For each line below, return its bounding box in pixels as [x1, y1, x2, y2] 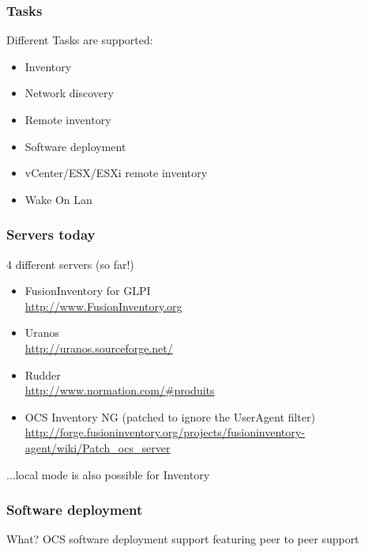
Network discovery [24, 85, 114, 101]
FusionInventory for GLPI [24, 282, 151, 299]
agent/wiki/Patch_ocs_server [24, 439, 171, 456]
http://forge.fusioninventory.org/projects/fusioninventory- [24, 424, 305, 440]
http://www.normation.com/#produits [24, 382, 215, 399]
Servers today [6, 225, 96, 244]
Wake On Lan [24, 191, 92, 207]
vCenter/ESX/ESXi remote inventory [24, 164, 208, 181]
